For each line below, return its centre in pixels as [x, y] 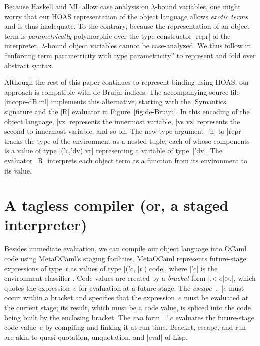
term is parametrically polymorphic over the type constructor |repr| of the [117, 35]
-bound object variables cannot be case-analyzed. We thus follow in [148, 45]
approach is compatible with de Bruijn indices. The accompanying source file [122, 92]
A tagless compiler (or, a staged [116, 205]
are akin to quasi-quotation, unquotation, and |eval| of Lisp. [96, 337]
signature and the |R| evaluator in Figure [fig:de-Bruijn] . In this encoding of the [127, 111]
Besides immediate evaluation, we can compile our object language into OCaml [125, 248]
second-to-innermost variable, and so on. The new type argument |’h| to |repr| [124, 131]
